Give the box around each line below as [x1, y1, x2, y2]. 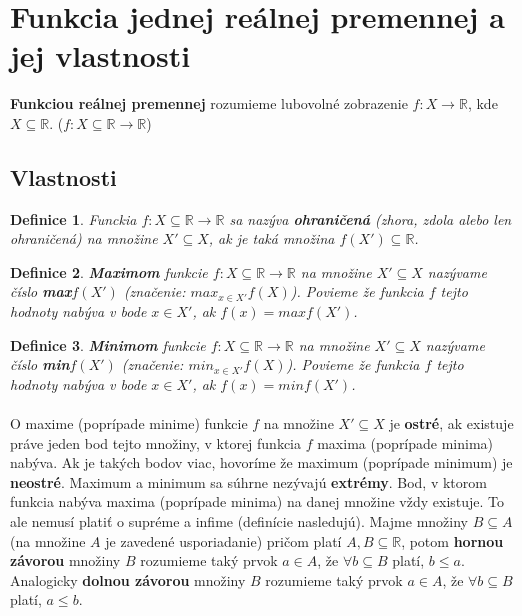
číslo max [10, 281, 72, 302]
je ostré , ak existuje [389, 413, 514, 434]
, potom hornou [401, 530, 504, 551]
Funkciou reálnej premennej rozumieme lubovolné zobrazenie [10, 93, 408, 114]
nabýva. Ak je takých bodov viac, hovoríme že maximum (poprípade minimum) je [10, 452, 513, 473]
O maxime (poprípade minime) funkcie [10, 413, 248, 434]
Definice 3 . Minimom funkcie [10, 334, 206, 355]
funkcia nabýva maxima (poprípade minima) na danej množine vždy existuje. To [10, 491, 505, 512]
